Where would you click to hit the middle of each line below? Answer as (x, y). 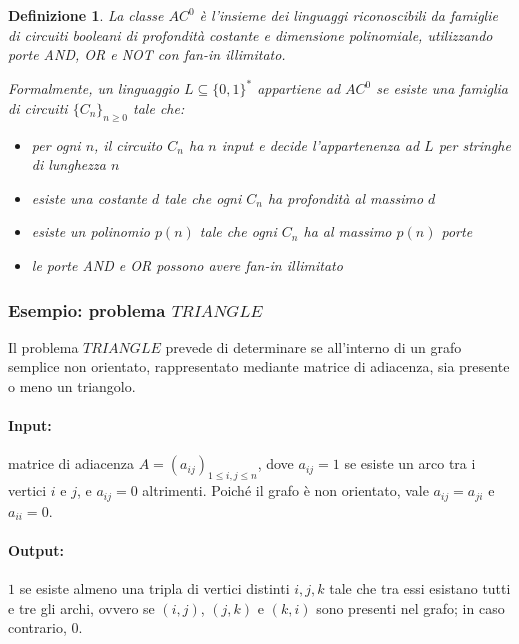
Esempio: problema (87, 309)
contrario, (37, 627)
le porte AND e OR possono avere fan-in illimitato (187, 265)
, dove (275, 463)
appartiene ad (299, 88)
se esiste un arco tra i (410, 463)
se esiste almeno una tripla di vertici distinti (154, 588)
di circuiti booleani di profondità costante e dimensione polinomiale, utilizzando (250, 34)
